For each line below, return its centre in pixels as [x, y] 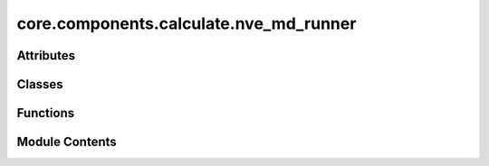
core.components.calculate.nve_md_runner [187, 23]
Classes [40, 84]
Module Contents [67, 142]
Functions [46, 113]
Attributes [46, 55]
